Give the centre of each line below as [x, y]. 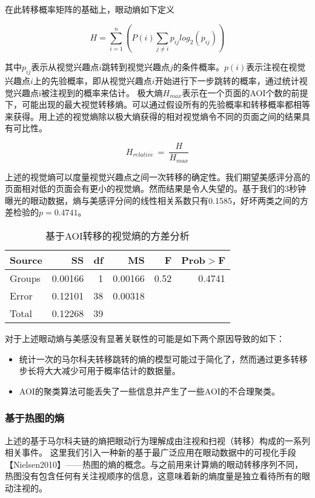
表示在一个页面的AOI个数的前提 [245, 92]
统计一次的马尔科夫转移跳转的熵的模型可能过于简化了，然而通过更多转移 [163, 359]
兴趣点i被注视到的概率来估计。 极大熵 [88, 92]
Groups [25, 278]
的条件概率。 [198, 67]
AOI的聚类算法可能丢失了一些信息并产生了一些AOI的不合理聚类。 [149, 391]
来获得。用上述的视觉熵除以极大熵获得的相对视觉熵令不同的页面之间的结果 [153, 116]
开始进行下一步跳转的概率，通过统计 [227, 81]
